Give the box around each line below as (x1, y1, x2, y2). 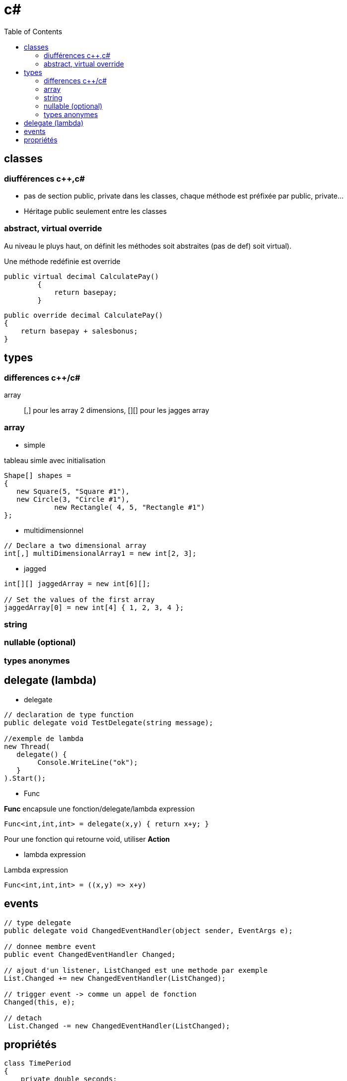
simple (24, 440, 46, 449)
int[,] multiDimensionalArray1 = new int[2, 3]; (4, 549, 197, 557)
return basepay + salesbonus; (20, 327, 138, 335)
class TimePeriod (4, 1059, 71, 1068)
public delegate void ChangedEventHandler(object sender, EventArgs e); (4, 926, 293, 935)
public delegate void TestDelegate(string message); (4, 718, 213, 727)
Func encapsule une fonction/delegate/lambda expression (4, 804, 195, 813)
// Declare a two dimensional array (4, 541, 146, 549)
